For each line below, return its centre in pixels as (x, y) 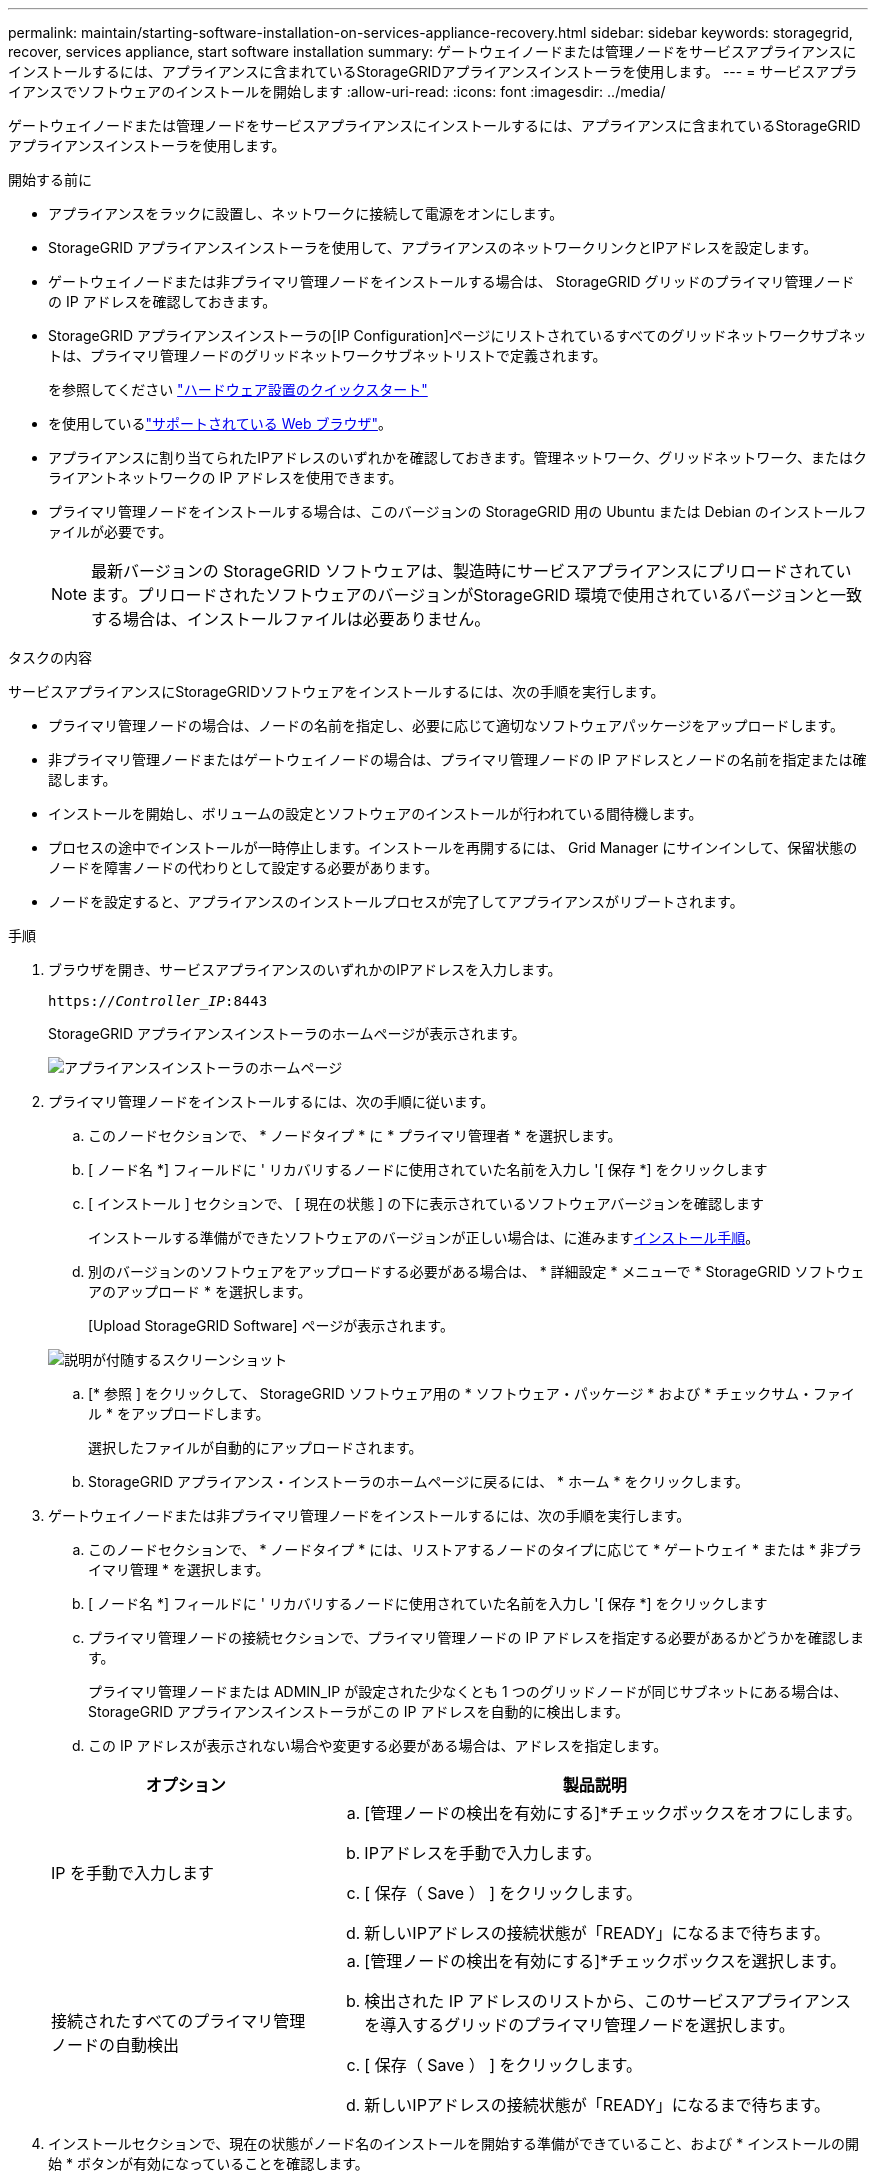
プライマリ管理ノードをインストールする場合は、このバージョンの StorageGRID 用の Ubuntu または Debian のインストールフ (457, 511)
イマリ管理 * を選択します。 (179, 1569)
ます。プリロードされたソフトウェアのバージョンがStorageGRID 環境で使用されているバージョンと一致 (477, 595)
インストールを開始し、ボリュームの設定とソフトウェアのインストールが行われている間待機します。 (375, 813)
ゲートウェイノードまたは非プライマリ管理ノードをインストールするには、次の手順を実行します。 (369, 1515)
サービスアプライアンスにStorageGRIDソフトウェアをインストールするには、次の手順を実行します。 (336, 691)
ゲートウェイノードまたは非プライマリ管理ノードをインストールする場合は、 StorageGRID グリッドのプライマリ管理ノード (451, 281)
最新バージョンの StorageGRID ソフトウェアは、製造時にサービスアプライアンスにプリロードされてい (471, 571)
